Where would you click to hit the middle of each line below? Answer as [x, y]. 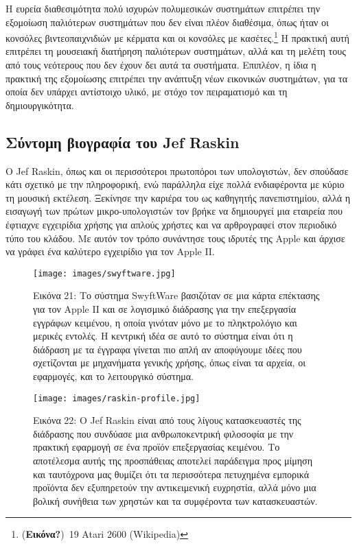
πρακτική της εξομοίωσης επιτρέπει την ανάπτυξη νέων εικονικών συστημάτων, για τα [177, 78]
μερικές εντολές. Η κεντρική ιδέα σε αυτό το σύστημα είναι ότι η [163, 336]
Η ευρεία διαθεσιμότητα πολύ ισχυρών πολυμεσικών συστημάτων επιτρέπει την [163, 8]
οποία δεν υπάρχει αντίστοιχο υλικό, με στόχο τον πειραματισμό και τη [147, 92]
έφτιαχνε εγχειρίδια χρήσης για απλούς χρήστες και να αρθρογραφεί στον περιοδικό [171, 224]
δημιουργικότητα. [40, 105]
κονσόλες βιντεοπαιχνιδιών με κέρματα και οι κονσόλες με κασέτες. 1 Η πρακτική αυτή [177, 37]
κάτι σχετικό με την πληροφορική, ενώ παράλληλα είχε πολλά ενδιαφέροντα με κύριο [175, 184]
